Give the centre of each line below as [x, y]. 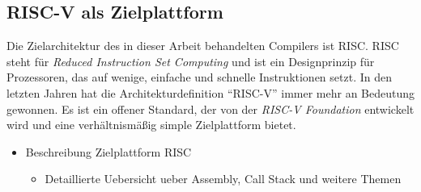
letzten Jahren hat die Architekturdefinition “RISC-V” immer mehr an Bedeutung [211, 92]
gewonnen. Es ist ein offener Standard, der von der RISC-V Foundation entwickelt [210, 109]
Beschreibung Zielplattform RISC [108, 151]
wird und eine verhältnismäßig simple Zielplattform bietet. [151, 125]
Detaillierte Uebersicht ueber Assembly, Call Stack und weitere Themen [223, 179]
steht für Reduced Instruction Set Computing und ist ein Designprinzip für [191, 61]
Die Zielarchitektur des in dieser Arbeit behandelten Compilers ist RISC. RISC [203, 46]
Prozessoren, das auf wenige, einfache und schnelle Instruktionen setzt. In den [199, 77]
